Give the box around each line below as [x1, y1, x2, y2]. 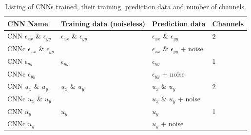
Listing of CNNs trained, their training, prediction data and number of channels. [5, 1, 246, 11]
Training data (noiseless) [61, 18, 146, 28]
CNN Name [7, 18, 48, 28]
